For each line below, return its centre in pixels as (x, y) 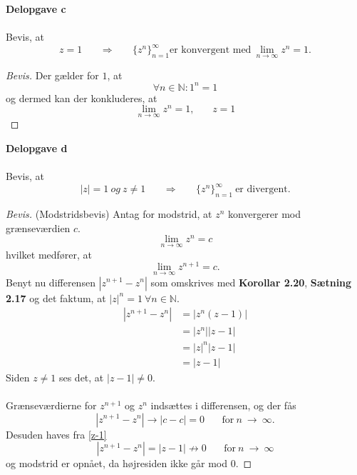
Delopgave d (37, 148)
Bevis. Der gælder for (52, 75)
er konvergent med (211, 50)
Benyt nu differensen (51, 282)
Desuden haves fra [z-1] (56, 434)
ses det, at (81, 377)
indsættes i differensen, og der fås (223, 405)
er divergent (262, 190)
